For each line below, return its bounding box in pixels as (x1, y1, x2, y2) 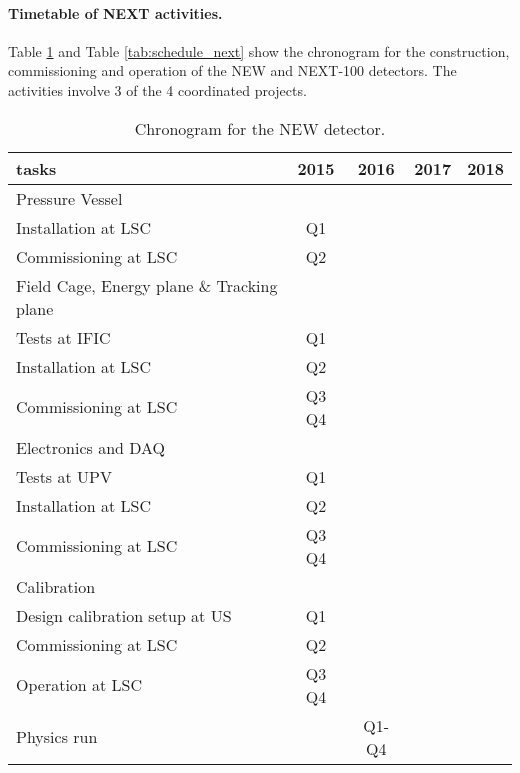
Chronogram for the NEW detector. (134, 116, 386, 140)
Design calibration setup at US (16, 603, 232, 627)
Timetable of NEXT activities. (8, 2, 223, 23)
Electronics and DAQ (16, 435, 166, 459)
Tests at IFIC (16, 325, 111, 349)
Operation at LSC (16, 673, 143, 697)
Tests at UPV (16, 464, 112, 488)
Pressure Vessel (16, 186, 123, 210)
